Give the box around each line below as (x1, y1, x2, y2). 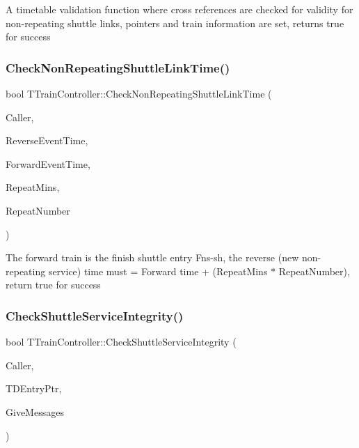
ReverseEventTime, (6, 133, 88, 148)
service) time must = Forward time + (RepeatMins (48, 263, 268, 278)
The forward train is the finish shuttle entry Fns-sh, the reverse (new (6, 250, 299, 265)
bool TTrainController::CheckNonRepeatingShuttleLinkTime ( (6, 86, 272, 100)
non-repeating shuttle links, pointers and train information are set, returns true (6, 15, 344, 30)
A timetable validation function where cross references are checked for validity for (6, 2, 353, 16)
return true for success (6, 277, 101, 292)
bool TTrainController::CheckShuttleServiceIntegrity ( (6, 334, 237, 349)
